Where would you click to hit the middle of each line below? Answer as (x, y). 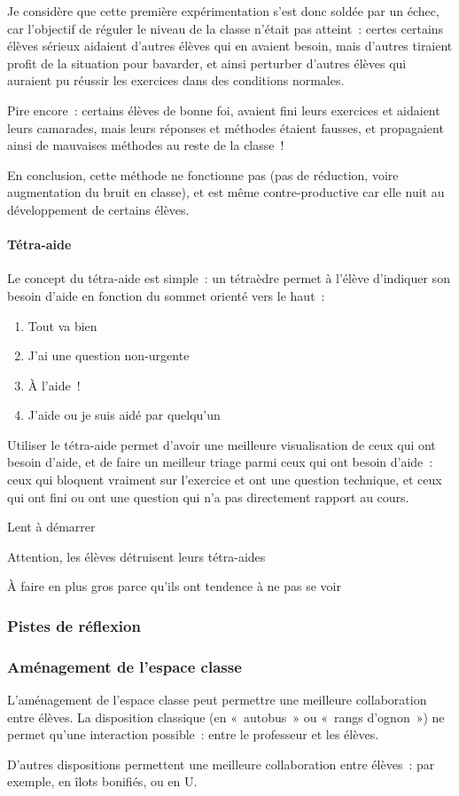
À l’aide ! (54, 385)
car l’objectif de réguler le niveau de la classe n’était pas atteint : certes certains (226, 28)
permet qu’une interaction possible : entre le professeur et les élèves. (193, 734)
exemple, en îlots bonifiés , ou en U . (102, 781)
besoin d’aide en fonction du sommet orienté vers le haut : (166, 295)
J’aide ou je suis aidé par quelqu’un (124, 415)
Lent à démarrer (51, 527)
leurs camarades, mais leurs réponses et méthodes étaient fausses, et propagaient (226, 127)
